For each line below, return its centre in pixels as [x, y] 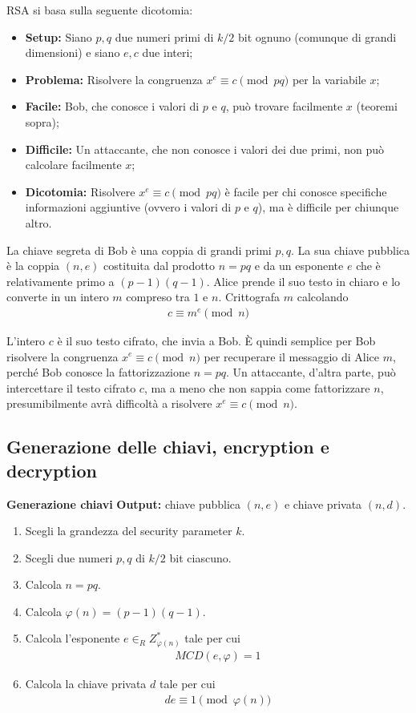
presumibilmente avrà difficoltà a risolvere [109, 403]
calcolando [323, 297]
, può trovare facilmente [284, 106]
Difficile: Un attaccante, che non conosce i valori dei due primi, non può [204, 149]
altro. [38, 222]
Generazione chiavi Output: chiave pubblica [124, 504]
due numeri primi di [164, 36]
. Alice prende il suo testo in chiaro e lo [303, 281]
